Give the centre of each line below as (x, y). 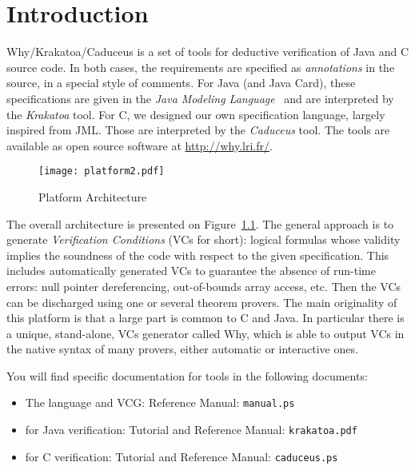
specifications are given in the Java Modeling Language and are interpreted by (200, 98)
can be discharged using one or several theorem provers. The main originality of (202, 302)
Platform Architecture (93, 196)
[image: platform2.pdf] (102, 171)
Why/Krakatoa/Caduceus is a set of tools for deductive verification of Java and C (208, 52)
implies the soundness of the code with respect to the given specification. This (198, 255)
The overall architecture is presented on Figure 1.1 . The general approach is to (200, 223)
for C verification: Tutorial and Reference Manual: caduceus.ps (182, 456)
